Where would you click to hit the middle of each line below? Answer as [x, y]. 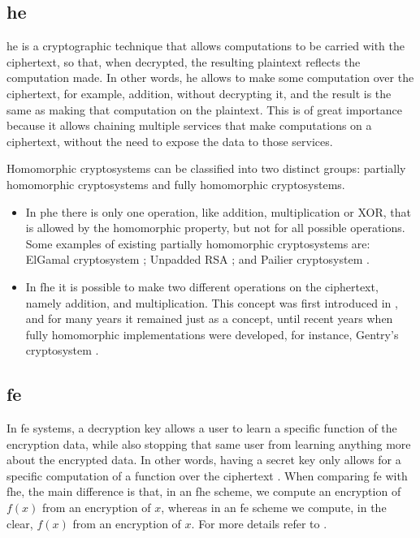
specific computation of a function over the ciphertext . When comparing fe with [207, 475]
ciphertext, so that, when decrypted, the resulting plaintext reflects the [184, 61]
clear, [20, 523]
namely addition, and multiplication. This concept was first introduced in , [212, 302]
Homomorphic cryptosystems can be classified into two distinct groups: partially [206, 168]
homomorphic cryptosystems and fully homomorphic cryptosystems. [176, 184]
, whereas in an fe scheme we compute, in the [274, 508]
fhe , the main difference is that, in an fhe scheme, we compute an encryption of [204, 491]
